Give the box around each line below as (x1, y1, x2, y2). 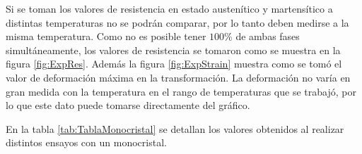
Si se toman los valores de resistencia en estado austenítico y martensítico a (6, 1, 333, 15)
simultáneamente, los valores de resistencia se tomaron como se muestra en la (6, 42, 341, 57)
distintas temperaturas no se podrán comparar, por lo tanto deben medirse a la (6, 15, 349, 30)
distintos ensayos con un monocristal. (6, 135, 167, 150)
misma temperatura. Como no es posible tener (6, 29, 206, 44)
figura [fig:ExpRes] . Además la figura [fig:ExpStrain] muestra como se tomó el (6, 56, 342, 71)
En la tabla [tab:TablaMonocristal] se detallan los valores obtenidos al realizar (6, 121, 344, 136)
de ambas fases (235, 29, 300, 44)
